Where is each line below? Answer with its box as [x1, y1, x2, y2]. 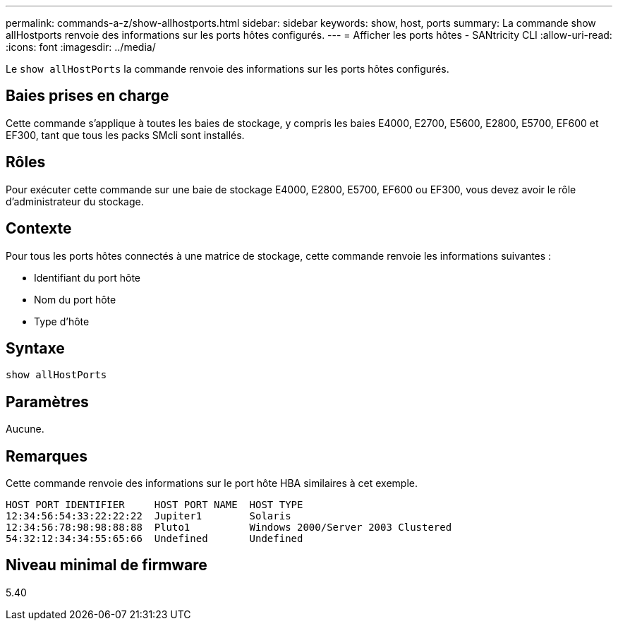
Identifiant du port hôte [34, 271, 140, 284]
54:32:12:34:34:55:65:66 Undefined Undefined [6, 533, 303, 545]
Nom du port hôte [34, 293, 116, 306]
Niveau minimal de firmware [6, 556, 207, 574]
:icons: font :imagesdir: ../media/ [6, 41, 156, 53]
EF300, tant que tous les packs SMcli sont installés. [6, 128, 245, 141]
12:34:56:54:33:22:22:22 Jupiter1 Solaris [6, 510, 291, 522]
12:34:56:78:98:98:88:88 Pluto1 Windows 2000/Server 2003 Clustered [6, 522, 452, 534]
